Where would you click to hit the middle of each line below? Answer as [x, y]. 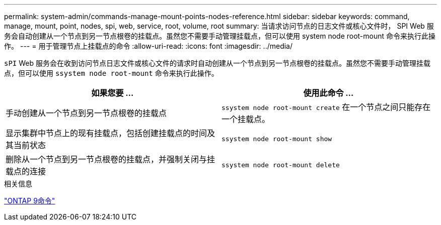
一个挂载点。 [246, 119]
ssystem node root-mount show [277, 139]
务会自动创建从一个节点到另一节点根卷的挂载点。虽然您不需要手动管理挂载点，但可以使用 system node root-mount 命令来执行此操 [220, 36]
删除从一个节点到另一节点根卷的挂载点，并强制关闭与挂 [111, 159]
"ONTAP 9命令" [30, 201]
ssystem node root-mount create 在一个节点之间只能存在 [326, 107]
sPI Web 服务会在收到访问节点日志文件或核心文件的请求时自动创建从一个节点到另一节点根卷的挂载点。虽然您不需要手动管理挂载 [217, 63]
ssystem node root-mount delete [281, 165]
